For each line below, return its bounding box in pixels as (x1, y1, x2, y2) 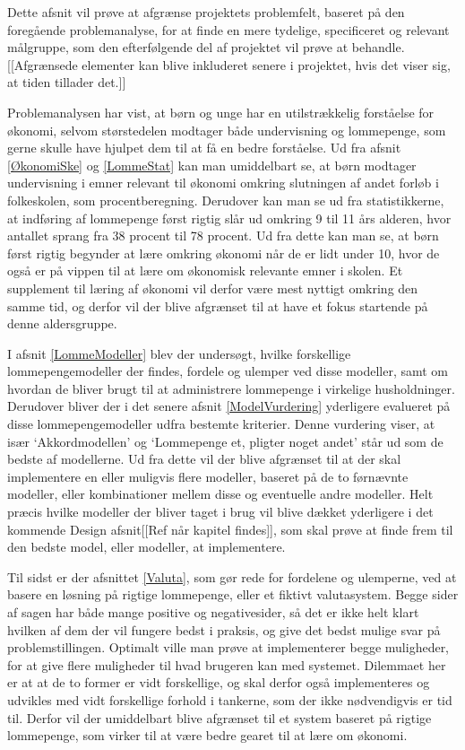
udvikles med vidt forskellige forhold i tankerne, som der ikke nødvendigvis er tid (7, 690, 452, 709)
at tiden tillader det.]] (7, 73, 126, 92)
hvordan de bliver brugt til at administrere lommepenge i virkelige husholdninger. (7, 379, 455, 397)
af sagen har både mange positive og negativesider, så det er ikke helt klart (7, 603, 419, 621)
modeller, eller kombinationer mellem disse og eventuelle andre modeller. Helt (7, 484, 434, 503)
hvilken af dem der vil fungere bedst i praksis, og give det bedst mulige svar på (7, 620, 441, 639)
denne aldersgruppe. (7, 314, 117, 333)
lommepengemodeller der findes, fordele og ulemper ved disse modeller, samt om (7, 362, 449, 380)
